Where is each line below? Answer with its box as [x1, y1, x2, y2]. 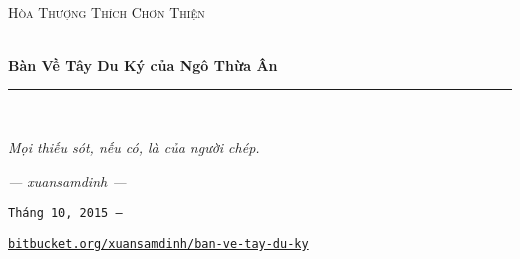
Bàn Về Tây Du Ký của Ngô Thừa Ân [8, 54, 278, 75]
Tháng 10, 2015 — [8, 206, 123, 221]
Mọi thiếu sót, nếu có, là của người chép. [8, 136, 260, 157]
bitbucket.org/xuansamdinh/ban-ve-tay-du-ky [8, 236, 309, 251]
